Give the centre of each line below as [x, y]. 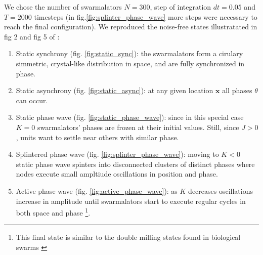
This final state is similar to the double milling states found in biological [128, 237]
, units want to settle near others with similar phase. [97, 137]
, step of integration [181, 7]
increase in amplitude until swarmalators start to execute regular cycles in [131, 201]
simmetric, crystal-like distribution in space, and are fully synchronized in [130, 63]
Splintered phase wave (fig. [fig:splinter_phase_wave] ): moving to [117, 154]
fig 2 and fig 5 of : [32, 36]
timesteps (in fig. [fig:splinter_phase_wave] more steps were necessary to [146, 16]
